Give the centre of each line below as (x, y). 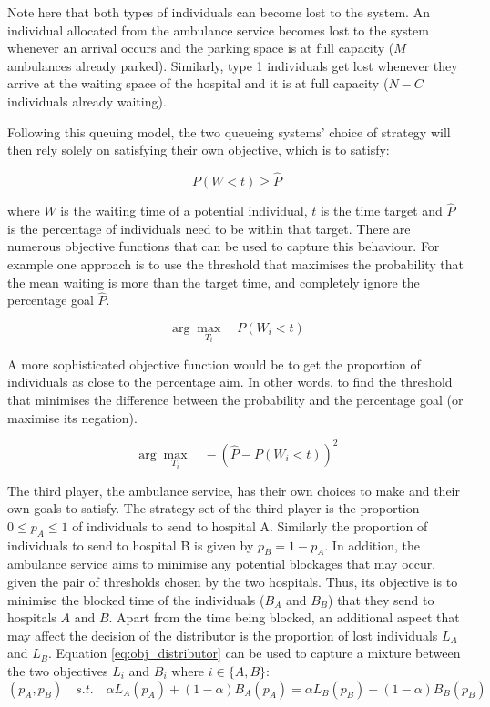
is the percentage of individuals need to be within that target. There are (209, 228)
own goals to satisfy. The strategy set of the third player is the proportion (214, 508)
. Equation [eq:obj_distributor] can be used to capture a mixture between (255, 653)
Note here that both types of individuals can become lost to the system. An (219, 12)
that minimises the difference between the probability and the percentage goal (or (235, 400)
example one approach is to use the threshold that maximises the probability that (236, 263)
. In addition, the (372, 545)
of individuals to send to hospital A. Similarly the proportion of (250, 525)
